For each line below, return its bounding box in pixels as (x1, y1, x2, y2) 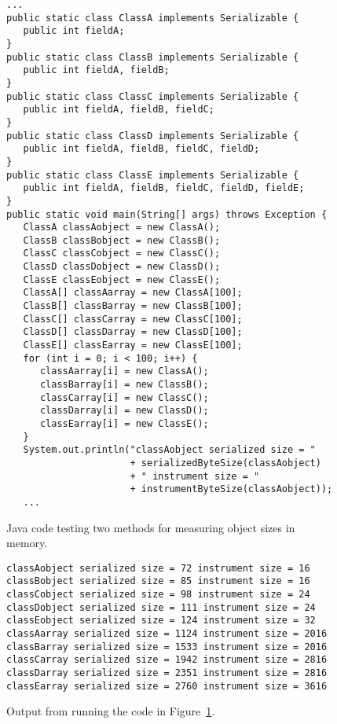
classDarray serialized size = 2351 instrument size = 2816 (6, 667, 328, 679)
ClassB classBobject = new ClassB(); (23, 234, 221, 246)
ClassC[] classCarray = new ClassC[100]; (23, 313, 243, 325)
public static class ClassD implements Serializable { (6, 130, 299, 141)
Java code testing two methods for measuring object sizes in (6, 519, 295, 535)
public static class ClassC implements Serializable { (6, 90, 299, 102)
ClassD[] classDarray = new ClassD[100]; (23, 326, 243, 338)
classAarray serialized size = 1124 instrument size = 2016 (6, 628, 328, 640)
